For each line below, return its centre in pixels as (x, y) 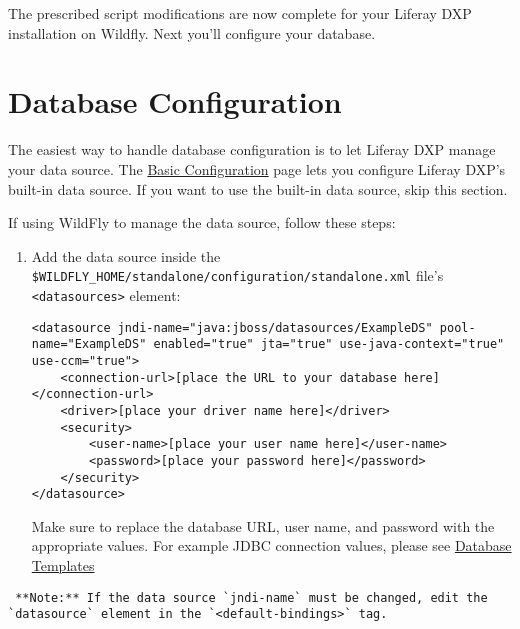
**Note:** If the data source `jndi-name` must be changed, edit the (251, 597)
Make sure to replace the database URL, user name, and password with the (263, 525)
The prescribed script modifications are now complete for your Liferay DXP (240, 13)
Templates (63, 565)
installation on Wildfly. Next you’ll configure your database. (192, 32)
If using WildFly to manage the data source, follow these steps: (202, 222)
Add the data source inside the (126, 255)
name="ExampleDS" (89, 344)
